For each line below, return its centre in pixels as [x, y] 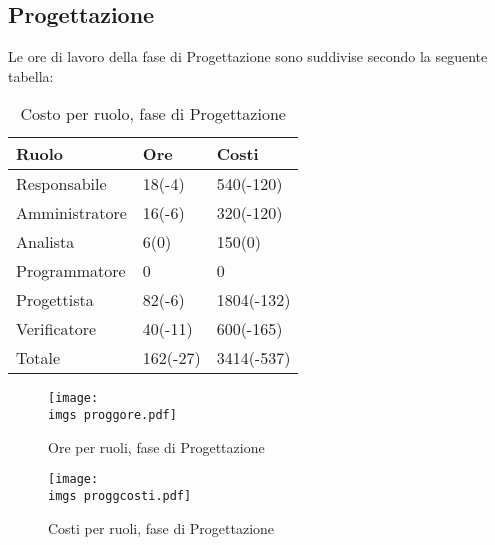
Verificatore [56, 329]
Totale [38, 358]
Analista [45, 242]
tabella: [31, 75]
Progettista [55, 300]
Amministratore [71, 213]
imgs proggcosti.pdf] [120, 495]
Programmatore [71, 271]
